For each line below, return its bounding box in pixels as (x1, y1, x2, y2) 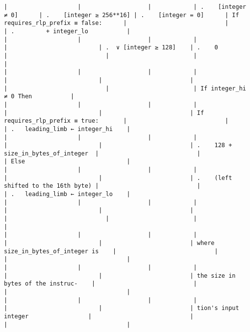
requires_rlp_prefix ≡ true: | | (4, 117, 229, 125)
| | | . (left (4, 174, 232, 181)
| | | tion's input (4, 305, 239, 312)
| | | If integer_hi (4, 85, 246, 92)
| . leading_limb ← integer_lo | (4, 191, 130, 198)
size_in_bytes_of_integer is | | (4, 247, 218, 255)
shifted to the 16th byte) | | (4, 182, 200, 190)
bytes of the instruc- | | (4, 280, 197, 288)
